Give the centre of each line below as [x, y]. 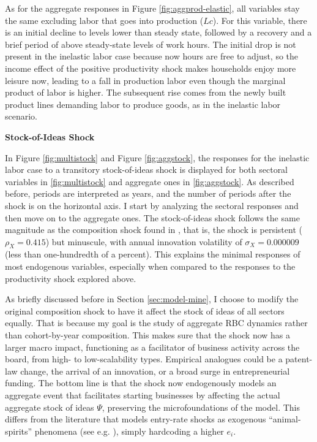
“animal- [285, 419]
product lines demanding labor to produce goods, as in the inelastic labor [143, 104]
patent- [299, 359]
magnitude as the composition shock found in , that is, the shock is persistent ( [154, 230]
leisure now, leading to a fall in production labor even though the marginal [145, 80]
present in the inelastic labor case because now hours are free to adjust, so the [152, 56]
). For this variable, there [260, 20]
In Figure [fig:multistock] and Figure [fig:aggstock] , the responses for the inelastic [157, 157]
